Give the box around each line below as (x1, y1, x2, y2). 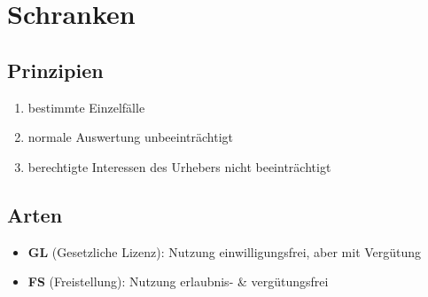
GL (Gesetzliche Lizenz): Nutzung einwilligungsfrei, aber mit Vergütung (27, 242, 422, 261)
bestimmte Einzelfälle (27, 98, 145, 116)
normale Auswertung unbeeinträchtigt (27, 128, 234, 146)
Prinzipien (7, 56, 104, 83)
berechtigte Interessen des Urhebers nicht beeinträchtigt (27, 157, 331, 176)
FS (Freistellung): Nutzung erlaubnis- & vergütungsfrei (27, 272, 329, 291)
